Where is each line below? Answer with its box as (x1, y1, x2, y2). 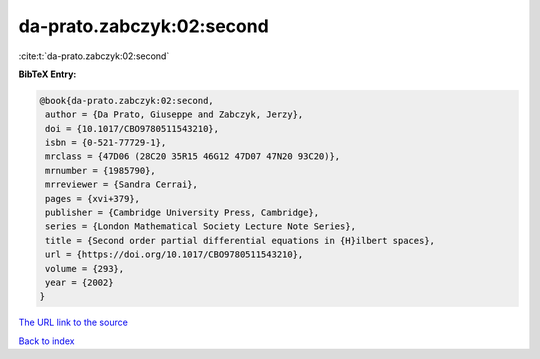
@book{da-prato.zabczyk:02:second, (39, 95, 214, 106)
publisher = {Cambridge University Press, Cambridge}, (45, 207, 320, 219)
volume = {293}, (45, 263, 125, 274)
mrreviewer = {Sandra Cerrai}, (45, 179, 199, 190)
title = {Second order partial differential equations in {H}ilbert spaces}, (45, 235, 435, 246)
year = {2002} (45, 277, 114, 288)
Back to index (18, 335, 75, 347)
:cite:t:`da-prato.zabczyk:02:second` (18, 50, 170, 62)
